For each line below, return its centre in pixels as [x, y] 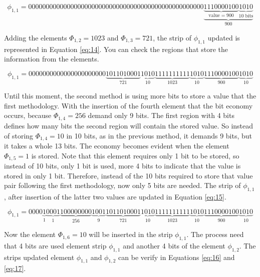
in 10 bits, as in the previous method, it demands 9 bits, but [159, 135]
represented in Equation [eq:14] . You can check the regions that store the [116, 49]
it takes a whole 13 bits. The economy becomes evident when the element [117, 145]
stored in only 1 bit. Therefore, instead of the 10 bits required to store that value [128, 175]
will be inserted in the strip [131, 234]
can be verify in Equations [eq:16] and [177, 257]
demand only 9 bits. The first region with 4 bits [161, 115]
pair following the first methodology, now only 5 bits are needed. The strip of [122, 185]
